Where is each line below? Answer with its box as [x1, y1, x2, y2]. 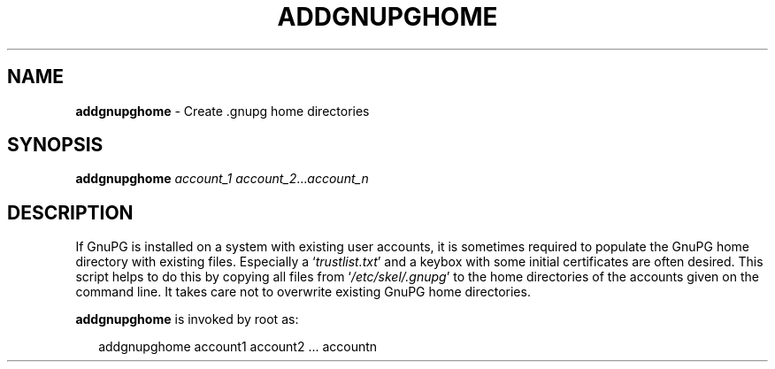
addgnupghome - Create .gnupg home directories [75, 103, 370, 119]
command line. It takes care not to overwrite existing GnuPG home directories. [75, 284, 531, 300]
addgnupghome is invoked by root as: [75, 311, 299, 327]
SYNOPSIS [7, 134, 104, 157]
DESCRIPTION [7, 201, 134, 224]
